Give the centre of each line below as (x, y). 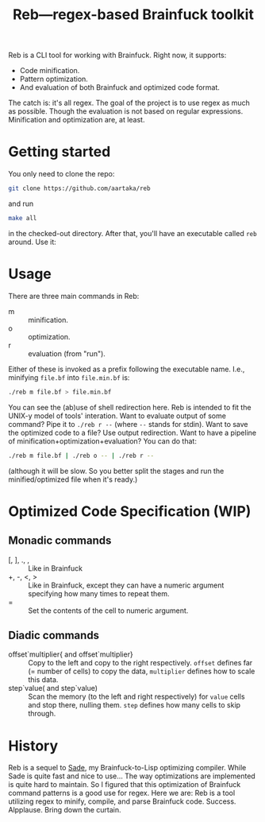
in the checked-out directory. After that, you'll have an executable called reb (132, 233)
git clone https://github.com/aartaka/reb (79, 188)
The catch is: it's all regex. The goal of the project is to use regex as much (129, 103)
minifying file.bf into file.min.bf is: (69, 377)
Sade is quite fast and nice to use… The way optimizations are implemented (132, 776)
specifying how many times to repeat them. (99, 593)
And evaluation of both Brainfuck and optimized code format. (120, 87)
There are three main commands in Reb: (74, 296)
